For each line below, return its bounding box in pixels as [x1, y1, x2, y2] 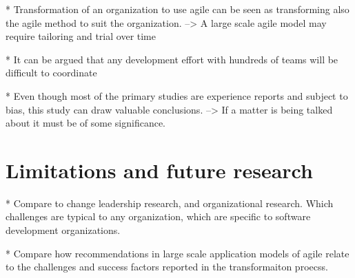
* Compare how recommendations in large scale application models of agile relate [6, 246, 349, 260]
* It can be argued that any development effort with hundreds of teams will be [6, 52, 338, 66]
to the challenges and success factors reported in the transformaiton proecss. [6, 259, 328, 274]
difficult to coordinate [6, 65, 97, 80]
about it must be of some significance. [6, 116, 165, 130]
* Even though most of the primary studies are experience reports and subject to [6, 88, 348, 103]
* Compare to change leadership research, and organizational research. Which [6, 195, 334, 210]
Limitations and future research [6, 156, 313, 184]
